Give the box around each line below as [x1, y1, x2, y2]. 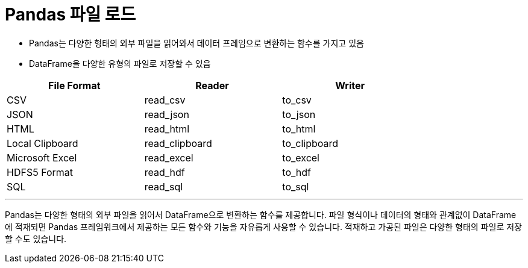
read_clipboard [144, 137, 212, 149]
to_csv [282, 93, 312, 106]
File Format [48, 79, 101, 92]
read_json [144, 108, 189, 120]
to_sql [282, 180, 309, 193]
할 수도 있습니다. [5, 233, 67, 244]
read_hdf [144, 166, 185, 178]
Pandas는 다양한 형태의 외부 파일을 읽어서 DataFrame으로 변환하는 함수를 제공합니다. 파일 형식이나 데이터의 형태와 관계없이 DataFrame [5, 209, 517, 220]
